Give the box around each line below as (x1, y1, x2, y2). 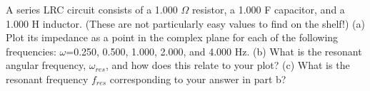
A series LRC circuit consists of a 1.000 (6, 2, 178, 16)
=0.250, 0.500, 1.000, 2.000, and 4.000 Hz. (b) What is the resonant (66, 43, 362, 58)
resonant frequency (6, 71, 89, 86)
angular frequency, (6, 58, 86, 73)
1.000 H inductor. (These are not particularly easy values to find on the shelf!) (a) (6, 16, 365, 31)
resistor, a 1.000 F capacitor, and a (191, 2, 345, 16)
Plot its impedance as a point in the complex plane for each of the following (6, 30, 339, 45)
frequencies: (6, 43, 56, 58)
